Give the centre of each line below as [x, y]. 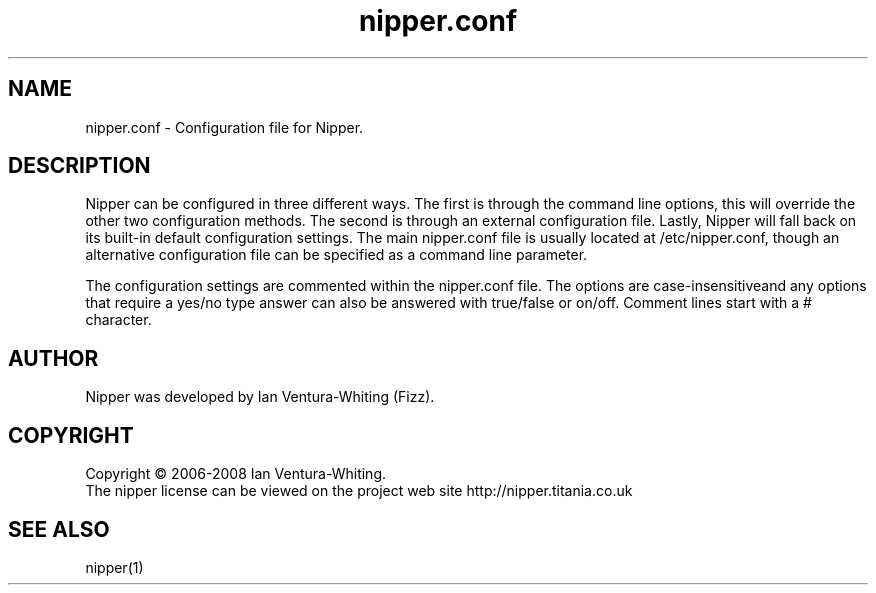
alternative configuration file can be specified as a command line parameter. [336, 255]
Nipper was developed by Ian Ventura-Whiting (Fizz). [260, 397]
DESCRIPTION [79, 166]
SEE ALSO [59, 529]
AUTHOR [53, 358]
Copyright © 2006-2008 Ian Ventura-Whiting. [236, 474]
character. [118, 320]
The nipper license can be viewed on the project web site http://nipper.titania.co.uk [359, 491]
